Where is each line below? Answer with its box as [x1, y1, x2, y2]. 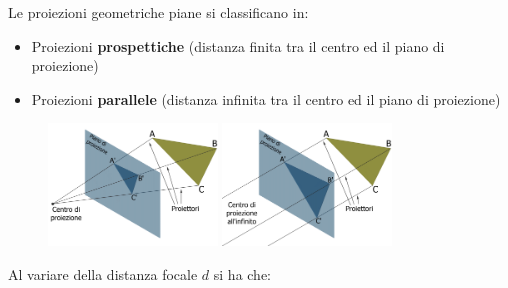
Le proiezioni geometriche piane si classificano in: [8, 2, 309, 22]
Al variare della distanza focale [8, 263, 198, 284]
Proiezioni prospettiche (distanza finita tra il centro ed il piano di [31, 35, 445, 56]
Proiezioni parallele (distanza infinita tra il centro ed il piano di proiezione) [31, 88, 501, 109]
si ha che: [213, 263, 272, 284]
